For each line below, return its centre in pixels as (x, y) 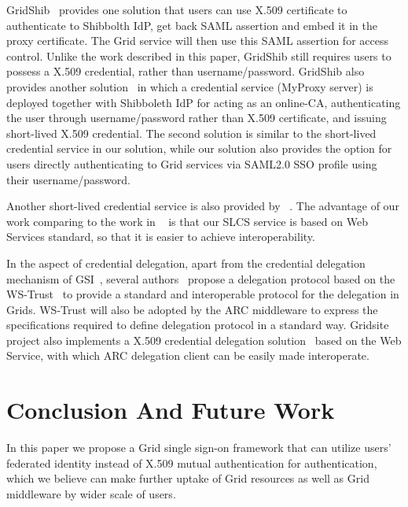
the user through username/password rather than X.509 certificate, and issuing (197, 118)
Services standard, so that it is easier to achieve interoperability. (161, 237)
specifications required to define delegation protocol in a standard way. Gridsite (198, 325)
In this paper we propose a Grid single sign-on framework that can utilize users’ (199, 448)
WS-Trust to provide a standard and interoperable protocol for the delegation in (203, 294)
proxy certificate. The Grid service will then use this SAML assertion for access (197, 41)
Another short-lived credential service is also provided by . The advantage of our (203, 206)
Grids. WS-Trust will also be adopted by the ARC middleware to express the (192, 309)
